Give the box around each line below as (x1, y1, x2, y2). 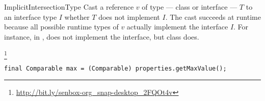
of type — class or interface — (142, 2, 237, 12)
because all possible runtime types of (4, 21, 119, 32)
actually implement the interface (126, 21, 228, 32)
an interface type (4, 11, 57, 22)
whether (64, 11, 90, 22)
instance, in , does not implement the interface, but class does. (4, 31, 199, 42)
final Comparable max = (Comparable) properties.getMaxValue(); (4, 64, 227, 72)
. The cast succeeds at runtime (165, 11, 261, 22)
